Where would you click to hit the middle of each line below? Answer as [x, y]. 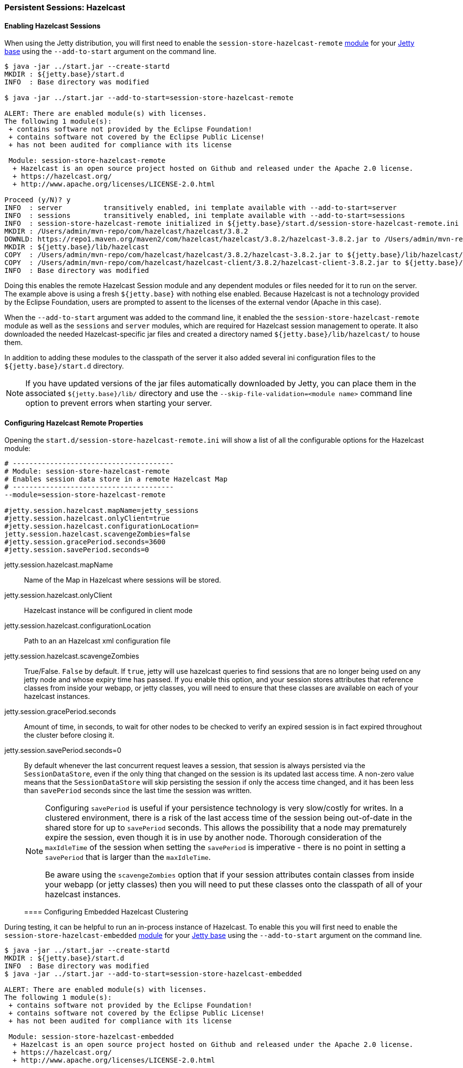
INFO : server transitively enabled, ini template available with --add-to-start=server [201, 208]
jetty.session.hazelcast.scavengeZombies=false [97, 534]
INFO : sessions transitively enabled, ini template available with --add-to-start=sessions [205, 216]
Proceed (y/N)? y [37, 200]
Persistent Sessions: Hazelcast [65, 7]
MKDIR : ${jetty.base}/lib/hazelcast [77, 247]
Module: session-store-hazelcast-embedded [91, 1037]
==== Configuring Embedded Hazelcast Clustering [106, 912]
